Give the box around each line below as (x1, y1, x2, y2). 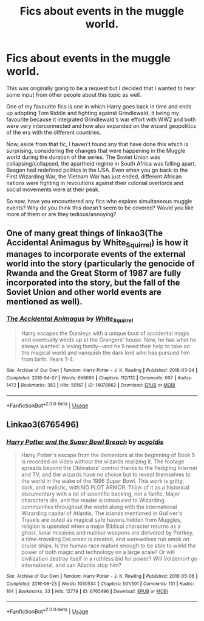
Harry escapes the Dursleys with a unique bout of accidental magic (21, 330, 190, 337)
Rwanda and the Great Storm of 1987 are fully (6, 268, 182, 278)
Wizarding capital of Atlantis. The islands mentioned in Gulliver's (21, 510, 183, 517)
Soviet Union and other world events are (6, 287, 162, 297)
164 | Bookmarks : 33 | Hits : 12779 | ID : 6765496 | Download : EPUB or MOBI (6, 588, 168, 594)
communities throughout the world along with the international (21, 503, 177, 511)
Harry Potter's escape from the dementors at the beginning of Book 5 (21, 452, 195, 459)
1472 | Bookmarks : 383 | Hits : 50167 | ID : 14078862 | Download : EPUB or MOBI (6, 382, 175, 388)
